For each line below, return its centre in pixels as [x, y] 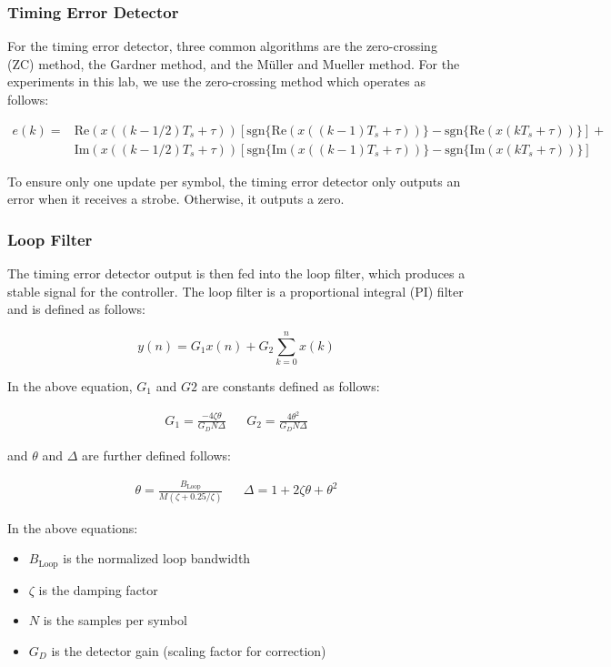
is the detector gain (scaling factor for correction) [189, 650]
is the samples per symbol [115, 620]
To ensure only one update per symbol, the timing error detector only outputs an [234, 181]
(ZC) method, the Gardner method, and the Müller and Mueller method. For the [234, 63]
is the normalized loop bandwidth [157, 558]
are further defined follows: [156, 455]
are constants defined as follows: [290, 385]
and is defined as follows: [76, 309]
